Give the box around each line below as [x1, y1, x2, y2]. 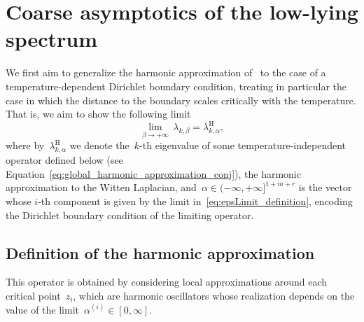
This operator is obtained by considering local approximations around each [6, 274, 328, 289]
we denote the [69, 138, 129, 153]
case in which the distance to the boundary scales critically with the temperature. [6, 92, 356, 107]
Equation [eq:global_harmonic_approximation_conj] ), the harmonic [6, 166, 301, 181]
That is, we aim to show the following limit [6, 106, 191, 121]
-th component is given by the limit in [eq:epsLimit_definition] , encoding [38, 193, 353, 208]
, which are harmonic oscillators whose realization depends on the [73, 288, 355, 302]
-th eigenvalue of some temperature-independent [139, 138, 346, 153]
